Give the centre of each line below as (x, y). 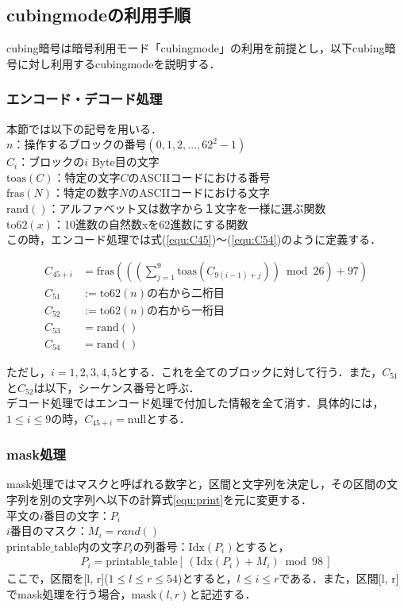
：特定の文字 (87, 177)
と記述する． (223, 593)
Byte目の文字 (125, 162)
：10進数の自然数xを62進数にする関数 (150, 223)
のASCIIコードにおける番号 (199, 177)
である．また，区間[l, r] (339, 578)
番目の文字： (77, 515)
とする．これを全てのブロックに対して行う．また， (250, 371)
